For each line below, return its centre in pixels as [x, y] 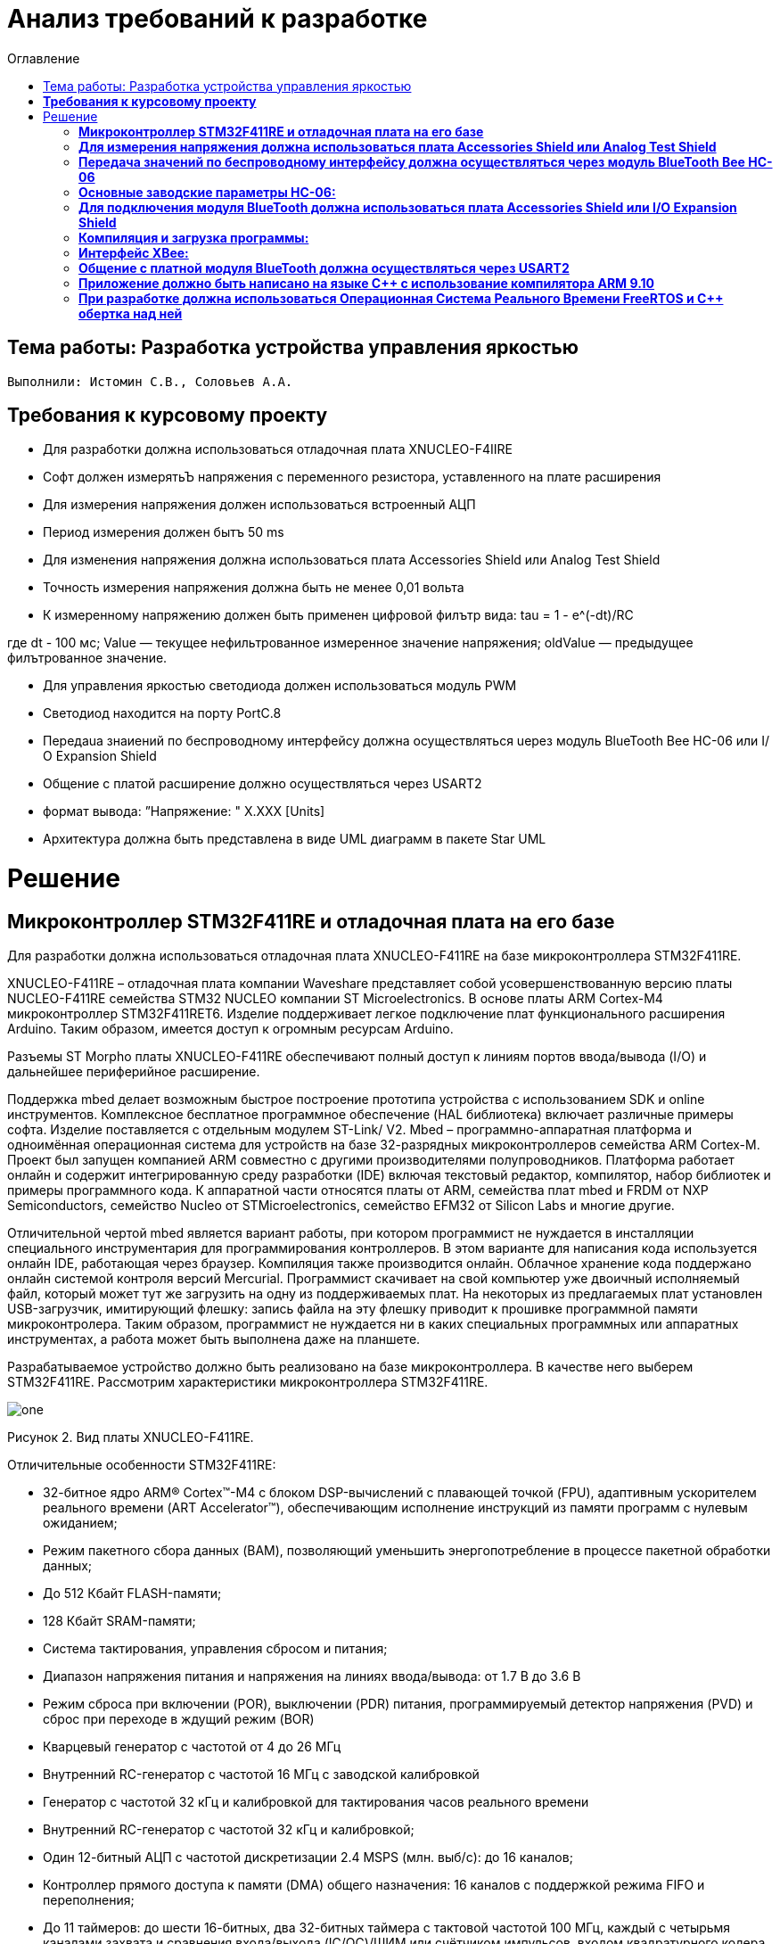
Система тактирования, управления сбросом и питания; [215, 1649]
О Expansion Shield [100, 756]
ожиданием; [80, 1523]
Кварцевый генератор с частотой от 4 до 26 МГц [192, 1747]
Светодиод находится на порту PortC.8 [162, 713]
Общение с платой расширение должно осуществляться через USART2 [263, 784]
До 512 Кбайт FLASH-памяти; [132, 1594]
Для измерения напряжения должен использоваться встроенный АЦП [259, 505]
